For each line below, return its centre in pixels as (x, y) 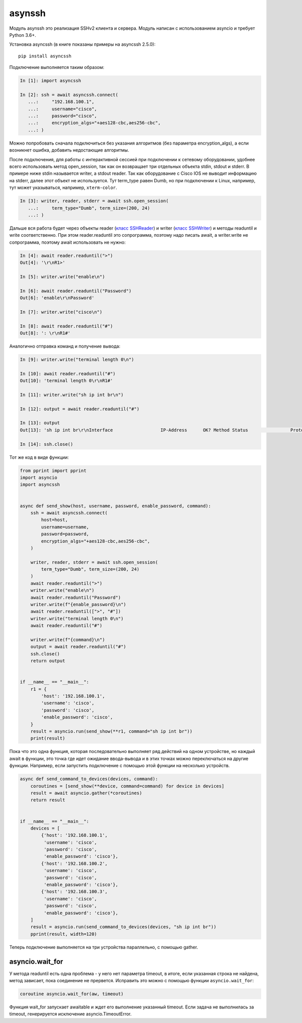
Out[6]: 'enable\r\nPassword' (57, 298)
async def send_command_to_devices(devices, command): (89, 779)
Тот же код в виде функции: (39, 457)
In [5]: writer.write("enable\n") (62, 277)
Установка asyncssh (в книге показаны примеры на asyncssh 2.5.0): (82, 44)
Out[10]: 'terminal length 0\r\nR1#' (66, 381)
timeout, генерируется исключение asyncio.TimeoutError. (70, 1014)
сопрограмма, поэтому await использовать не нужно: (67, 242)
